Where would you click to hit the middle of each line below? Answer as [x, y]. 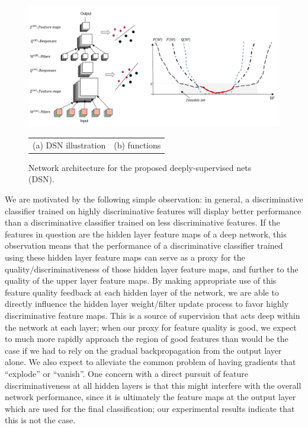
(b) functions [137, 145]
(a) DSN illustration [69, 145]
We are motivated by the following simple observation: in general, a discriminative [154, 199]
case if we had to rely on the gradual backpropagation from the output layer [143, 350]
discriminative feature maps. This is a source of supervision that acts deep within [153, 315]
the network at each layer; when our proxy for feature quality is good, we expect [151, 327]
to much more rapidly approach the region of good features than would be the [147, 339]
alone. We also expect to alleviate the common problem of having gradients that [150, 362]
